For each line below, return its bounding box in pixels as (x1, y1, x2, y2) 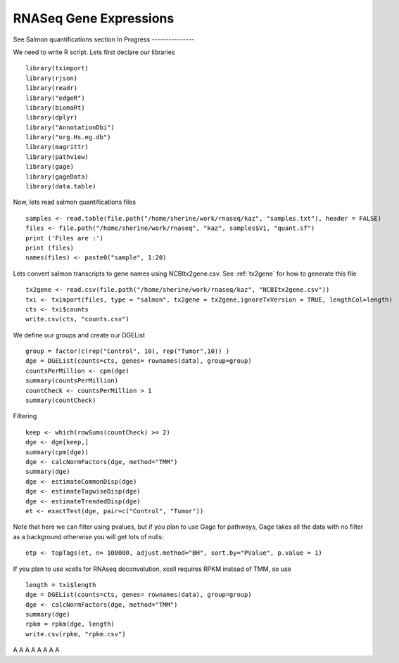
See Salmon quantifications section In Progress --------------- (13, 35, 195, 44)
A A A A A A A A (13, 645, 60, 654)
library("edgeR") (25, 94, 85, 102)
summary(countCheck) (25, 397, 96, 404)
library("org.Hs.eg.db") (25, 134, 111, 141)
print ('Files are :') (25, 234, 104, 242)
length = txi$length (25, 581, 96, 588)
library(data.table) (25, 183, 96, 191)
